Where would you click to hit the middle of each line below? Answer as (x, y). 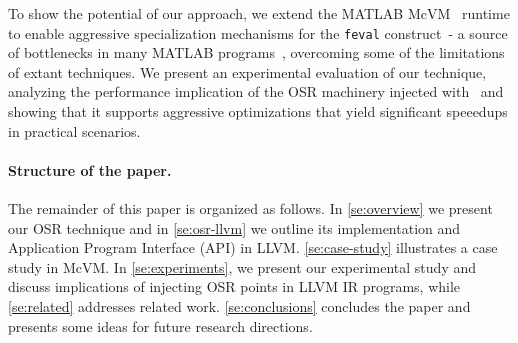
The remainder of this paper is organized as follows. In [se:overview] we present (250, 208)
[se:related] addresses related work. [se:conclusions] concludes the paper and (239, 305)
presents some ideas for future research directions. (160, 325)
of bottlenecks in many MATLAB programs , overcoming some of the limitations (256, 52)
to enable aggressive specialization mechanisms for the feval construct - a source (258, 32)
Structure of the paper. (90, 169)
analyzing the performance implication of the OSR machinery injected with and (256, 91)
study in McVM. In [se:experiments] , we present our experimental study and (242, 266)
